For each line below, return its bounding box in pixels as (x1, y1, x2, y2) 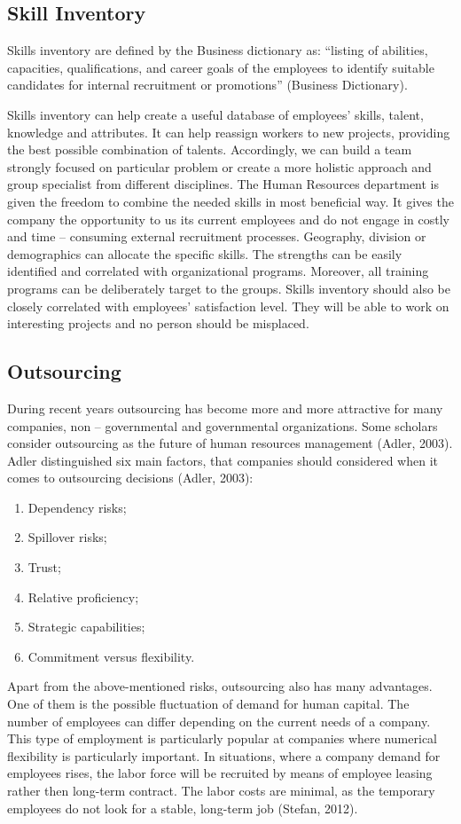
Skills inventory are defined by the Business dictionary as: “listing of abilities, (7, 41, 428, 59)
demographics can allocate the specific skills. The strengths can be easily (7, 244, 402, 263)
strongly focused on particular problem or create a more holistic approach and (7, 157, 432, 176)
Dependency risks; (27, 498, 127, 516)
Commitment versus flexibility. (27, 647, 195, 665)
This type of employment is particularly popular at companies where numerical (7, 729, 437, 748)
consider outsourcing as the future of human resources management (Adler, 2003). (7, 434, 453, 452)
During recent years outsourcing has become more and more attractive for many (7, 398, 443, 417)
